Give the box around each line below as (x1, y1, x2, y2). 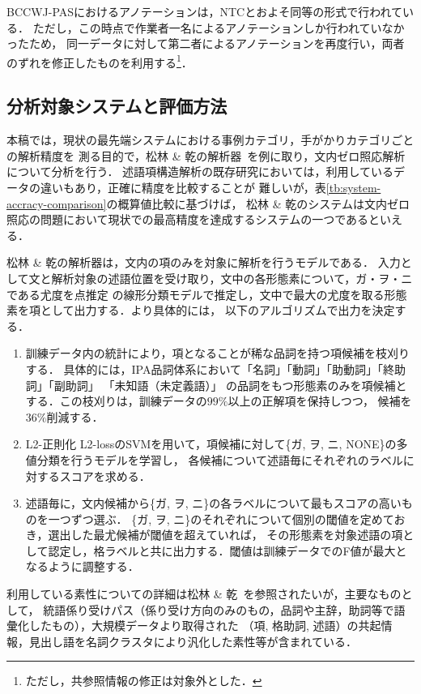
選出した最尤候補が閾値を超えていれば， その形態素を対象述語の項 (48, 526, 403, 543)
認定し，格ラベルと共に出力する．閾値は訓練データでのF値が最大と (48, 542, 407, 559)
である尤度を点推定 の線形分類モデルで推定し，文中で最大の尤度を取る (6, 285, 385, 302)
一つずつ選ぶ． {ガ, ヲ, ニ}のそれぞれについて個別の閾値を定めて (48, 510, 394, 527)
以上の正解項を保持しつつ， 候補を (228, 392, 412, 409)
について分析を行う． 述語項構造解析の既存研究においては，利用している (6, 163, 393, 180)
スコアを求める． (59, 467, 151, 484)
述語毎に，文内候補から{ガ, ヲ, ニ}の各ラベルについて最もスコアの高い (25, 495, 402, 512)
